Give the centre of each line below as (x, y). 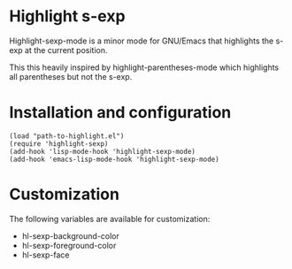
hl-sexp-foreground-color (69, 245)
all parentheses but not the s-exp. (71, 76)
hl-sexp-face (46, 255)
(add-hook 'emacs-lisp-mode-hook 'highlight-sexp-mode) (114, 159)
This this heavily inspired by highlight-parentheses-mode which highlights (144, 67)
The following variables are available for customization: (110, 219)
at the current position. (66, 50)
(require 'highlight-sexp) (59, 143)
